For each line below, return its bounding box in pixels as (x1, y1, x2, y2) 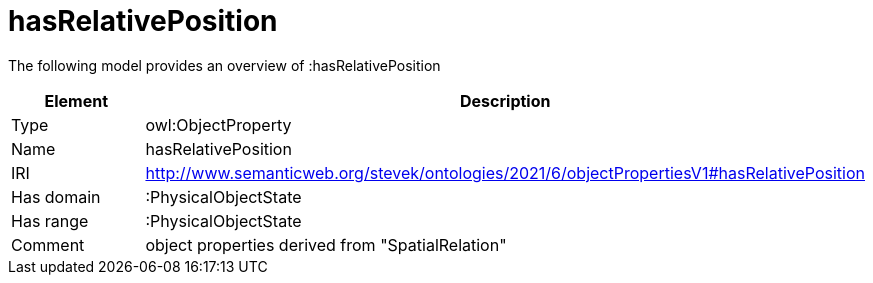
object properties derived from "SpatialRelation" (145, 234, 507, 255)
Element (44, 90, 108, 111)
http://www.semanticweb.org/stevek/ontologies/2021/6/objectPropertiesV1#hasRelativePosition (145, 162, 865, 183)
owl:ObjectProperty (145, 114, 292, 135)
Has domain (11, 186, 101, 207)
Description (460, 90, 551, 111)
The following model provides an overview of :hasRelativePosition (8, 56, 441, 74)
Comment (11, 234, 85, 255)
